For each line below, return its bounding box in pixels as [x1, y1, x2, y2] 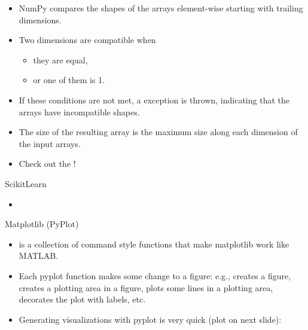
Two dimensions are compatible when [19, 33, 156, 46]
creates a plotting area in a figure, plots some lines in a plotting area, [19, 281, 273, 294]
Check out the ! [19, 157, 76, 170]
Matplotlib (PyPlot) [5, 218, 79, 230]
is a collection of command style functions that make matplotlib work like [19, 237, 289, 250]
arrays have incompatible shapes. [19, 105, 140, 118]
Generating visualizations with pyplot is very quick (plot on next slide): [19, 313, 282, 325]
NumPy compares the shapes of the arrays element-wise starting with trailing [19, 2, 303, 14]
